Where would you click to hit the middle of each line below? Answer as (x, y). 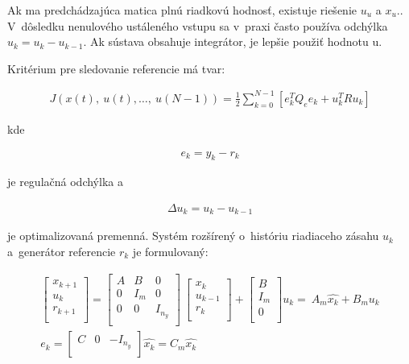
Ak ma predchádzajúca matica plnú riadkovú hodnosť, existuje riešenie (182, 10)
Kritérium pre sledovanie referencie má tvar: (116, 68)
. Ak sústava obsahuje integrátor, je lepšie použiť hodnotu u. (233, 41)
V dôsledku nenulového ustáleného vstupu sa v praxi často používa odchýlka (198, 25)
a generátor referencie (62, 251)
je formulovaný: (170, 251)
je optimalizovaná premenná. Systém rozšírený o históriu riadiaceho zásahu (193, 236)
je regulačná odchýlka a (65, 182)
